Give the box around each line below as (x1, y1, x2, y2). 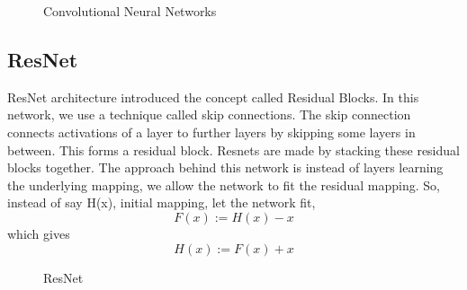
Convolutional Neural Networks (43, 2, 217, 20)
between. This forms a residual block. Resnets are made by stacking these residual (7, 140, 460, 159)
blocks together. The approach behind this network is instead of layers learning (7, 158, 444, 177)
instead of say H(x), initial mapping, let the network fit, (7, 193, 316, 212)
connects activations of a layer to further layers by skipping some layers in (7, 122, 416, 141)
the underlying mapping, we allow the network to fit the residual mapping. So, (7, 175, 440, 194)
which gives (7, 224, 70, 242)
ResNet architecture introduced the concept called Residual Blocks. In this (7, 87, 419, 106)
